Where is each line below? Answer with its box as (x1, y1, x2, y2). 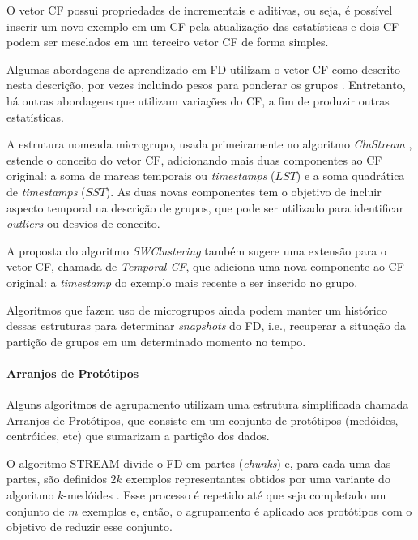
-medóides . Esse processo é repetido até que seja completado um (63, 486, 386, 504)
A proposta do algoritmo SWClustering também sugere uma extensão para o (6, 242, 386, 259)
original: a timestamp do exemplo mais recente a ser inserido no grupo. (6, 273, 358, 290)
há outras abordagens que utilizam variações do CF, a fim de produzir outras (6, 92, 390, 109)
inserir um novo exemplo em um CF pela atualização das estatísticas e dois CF (6, 17, 399, 34)
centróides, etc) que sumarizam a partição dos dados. (6, 427, 270, 444)
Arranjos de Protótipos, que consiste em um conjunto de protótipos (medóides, (6, 411, 399, 428)
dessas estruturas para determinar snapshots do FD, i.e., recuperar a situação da (6, 317, 407, 334)
